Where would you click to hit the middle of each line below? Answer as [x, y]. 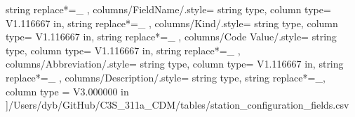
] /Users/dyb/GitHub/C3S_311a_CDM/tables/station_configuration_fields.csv [177, 105]
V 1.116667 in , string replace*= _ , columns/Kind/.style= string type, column [172, 23]
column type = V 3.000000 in [67, 91]
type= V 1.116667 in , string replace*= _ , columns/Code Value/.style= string [171, 37]
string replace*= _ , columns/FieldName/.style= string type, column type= [168, 9]
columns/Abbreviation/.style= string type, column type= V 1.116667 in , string [175, 64]
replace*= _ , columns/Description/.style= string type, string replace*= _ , [166, 77]
